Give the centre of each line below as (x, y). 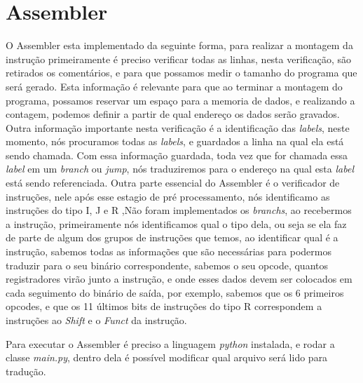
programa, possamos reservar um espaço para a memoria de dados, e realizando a (180, 100)
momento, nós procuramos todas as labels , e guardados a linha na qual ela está (175, 141)
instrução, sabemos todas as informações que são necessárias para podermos (169, 251)
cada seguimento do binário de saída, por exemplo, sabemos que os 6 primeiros (175, 292)
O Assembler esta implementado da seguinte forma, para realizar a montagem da (179, 45)
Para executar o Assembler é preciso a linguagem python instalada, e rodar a (170, 343)
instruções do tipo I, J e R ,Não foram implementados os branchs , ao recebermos (179, 210)
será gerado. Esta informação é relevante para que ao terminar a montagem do (174, 86)
